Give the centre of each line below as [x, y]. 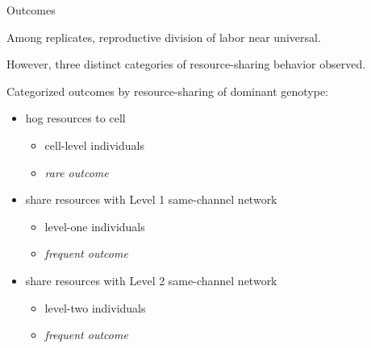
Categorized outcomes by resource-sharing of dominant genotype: [167, 91]
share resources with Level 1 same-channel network [151, 199]
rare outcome [77, 172]
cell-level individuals [94, 145]
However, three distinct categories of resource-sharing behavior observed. [186, 64]
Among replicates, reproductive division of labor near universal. [164, 37]
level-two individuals [95, 307]
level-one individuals [95, 226]
